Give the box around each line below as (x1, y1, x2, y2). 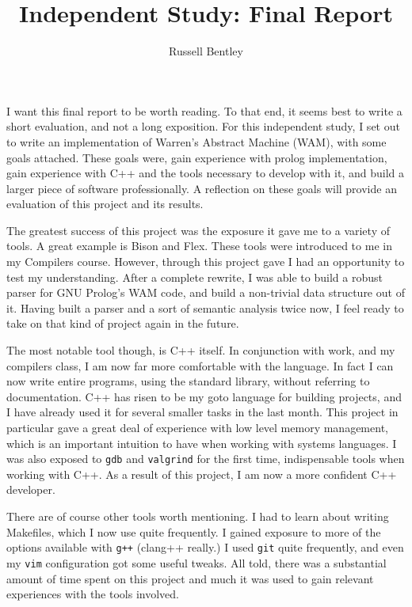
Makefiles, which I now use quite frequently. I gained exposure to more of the (6, 523, 381, 540)
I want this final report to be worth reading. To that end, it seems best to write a (6, 102, 402, 119)
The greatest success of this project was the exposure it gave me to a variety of (6, 222, 390, 238)
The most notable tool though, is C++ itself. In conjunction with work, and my (6, 342, 395, 359)
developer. (6, 481, 55, 498)
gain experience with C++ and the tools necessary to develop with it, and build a (6, 165, 404, 181)
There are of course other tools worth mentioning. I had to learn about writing (6, 508, 389, 525)
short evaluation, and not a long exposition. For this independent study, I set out (6, 118, 400, 135)
